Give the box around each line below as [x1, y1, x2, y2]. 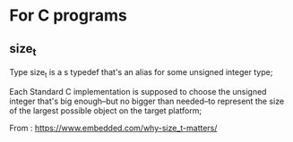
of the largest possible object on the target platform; [9, 104, 203, 116]
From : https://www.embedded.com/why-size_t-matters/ [9, 122, 218, 133]
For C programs [9, 5, 127, 26]
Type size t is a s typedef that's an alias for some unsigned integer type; [9, 67, 273, 79]
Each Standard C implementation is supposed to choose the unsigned [9, 86, 267, 96]
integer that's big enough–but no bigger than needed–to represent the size [9, 96, 285, 106]
